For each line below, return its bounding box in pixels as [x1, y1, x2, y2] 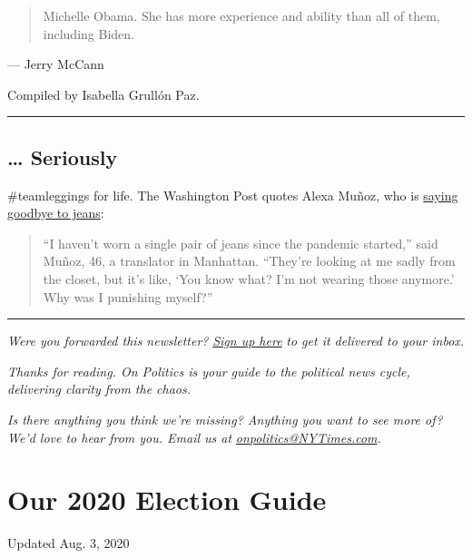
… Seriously [7, 142, 118, 171]
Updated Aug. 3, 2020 [7, 534, 130, 553]
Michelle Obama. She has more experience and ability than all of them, [43, 6, 440, 24]
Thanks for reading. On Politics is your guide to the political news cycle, [7, 361, 410, 380]
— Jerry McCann [7, 54, 104, 73]
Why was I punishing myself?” [43, 287, 213, 306]
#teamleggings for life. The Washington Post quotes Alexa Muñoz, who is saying [7, 185, 458, 204]
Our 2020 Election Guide [7, 481, 327, 518]
